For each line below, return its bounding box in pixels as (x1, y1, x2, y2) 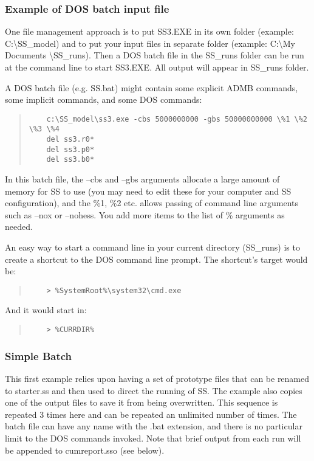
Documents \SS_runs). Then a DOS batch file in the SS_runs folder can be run (5, 49, 304, 61)
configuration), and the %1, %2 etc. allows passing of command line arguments (5, 196, 298, 209)
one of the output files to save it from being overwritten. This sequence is (5, 396, 278, 409)
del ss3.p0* (46, 145, 95, 154)
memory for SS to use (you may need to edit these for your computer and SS (5, 184, 292, 197)
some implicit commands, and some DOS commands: (5, 93, 202, 106)
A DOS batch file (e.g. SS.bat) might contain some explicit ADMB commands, (5, 81, 298, 94)
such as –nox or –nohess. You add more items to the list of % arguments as (5, 208, 285, 221)
